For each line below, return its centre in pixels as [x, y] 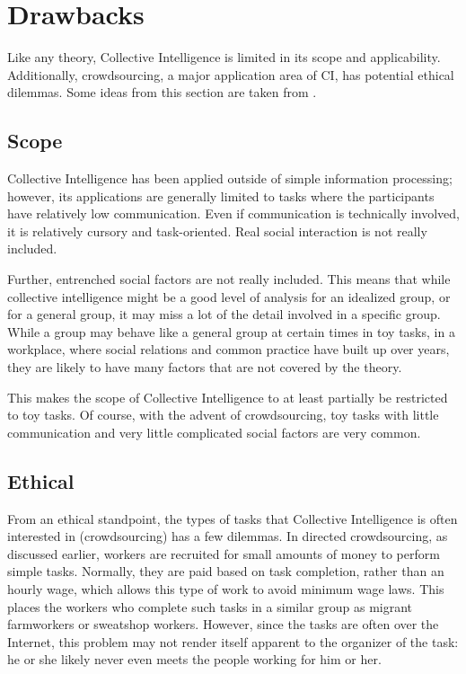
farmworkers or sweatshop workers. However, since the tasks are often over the [223, 624]
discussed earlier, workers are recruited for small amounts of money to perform [224, 553]
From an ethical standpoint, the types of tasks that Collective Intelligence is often [233, 518]
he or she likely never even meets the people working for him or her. [194, 659]
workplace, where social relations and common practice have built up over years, [229, 349]
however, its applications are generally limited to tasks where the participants [221, 195]
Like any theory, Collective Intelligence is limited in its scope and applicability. [224, 57]
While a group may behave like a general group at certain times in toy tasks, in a [231, 331]
